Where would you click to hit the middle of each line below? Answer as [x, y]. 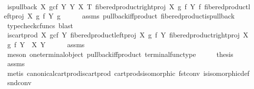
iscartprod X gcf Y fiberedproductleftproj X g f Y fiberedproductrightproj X [128, 35]
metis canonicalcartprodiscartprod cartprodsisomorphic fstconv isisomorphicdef [128, 73]
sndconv [19, 82]
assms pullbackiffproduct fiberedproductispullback [158, 16]
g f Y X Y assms [46, 44]
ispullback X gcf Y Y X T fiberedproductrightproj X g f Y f [104, 6]
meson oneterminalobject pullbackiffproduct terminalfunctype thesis [120, 54]
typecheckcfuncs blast [40, 25]
